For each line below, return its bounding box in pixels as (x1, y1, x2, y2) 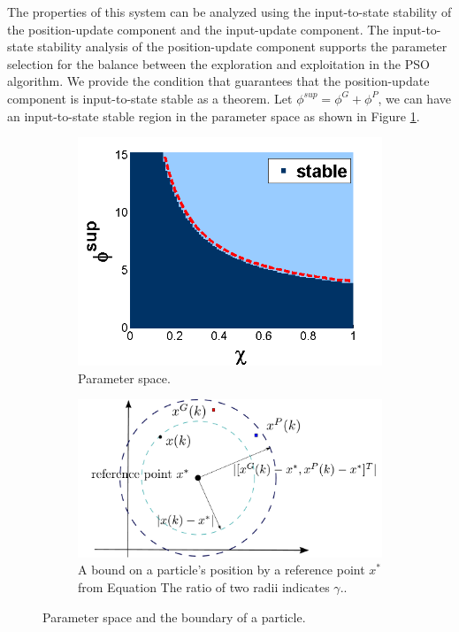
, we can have (378, 89, 451, 107)
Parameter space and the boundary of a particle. (42, 607, 306, 626)
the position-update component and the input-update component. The (7, 19, 389, 38)
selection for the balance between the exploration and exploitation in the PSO (7, 54, 430, 73)
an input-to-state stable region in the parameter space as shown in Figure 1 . (7, 106, 420, 125)
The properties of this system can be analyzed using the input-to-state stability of (7, 3, 452, 20)
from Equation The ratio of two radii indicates (78, 577, 330, 596)
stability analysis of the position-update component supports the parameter (37, 37, 448, 56)
